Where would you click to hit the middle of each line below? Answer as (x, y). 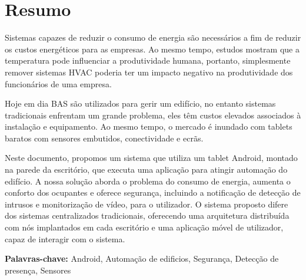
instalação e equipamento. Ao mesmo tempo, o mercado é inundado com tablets (149, 126)
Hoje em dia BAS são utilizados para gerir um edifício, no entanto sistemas (140, 103)
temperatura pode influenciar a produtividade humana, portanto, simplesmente (148, 60)
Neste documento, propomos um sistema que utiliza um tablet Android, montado (151, 158)
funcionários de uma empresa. (58, 83)
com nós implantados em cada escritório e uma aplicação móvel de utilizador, (144, 227)
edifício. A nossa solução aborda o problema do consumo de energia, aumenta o (148, 181)
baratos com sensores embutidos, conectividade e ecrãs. (104, 138)
